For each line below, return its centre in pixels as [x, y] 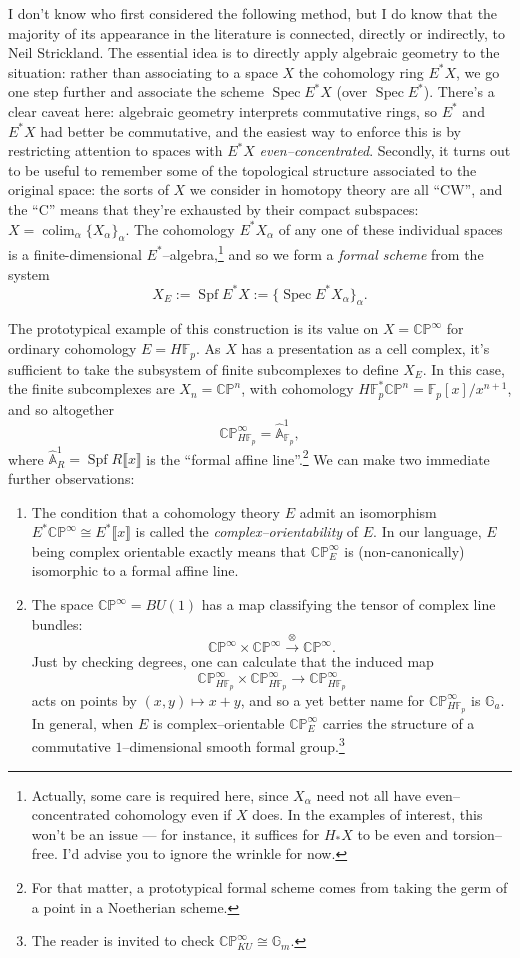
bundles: [57, 623]
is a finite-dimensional [75, 253]
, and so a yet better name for [332, 699]
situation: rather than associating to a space [143, 71]
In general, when [82, 722]
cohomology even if [173, 814]
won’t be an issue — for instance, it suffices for [175, 833]
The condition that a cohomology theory [155, 511]
